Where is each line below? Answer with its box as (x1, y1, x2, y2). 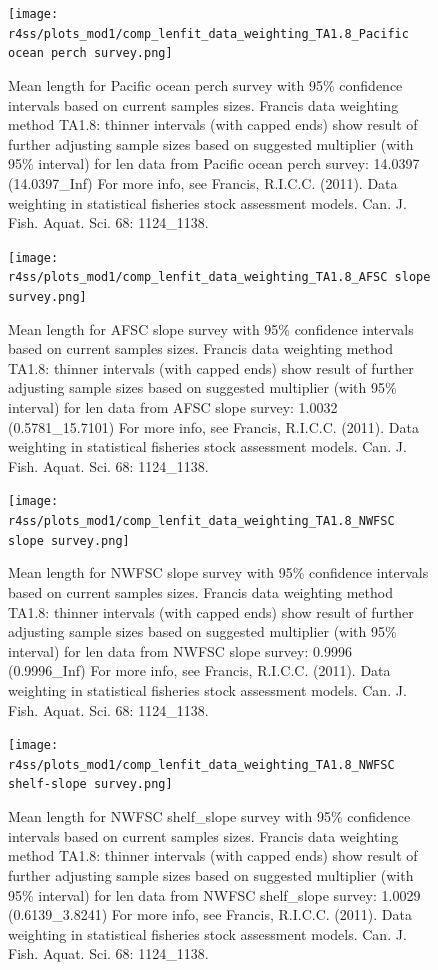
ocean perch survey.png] (8, 46, 173, 61)
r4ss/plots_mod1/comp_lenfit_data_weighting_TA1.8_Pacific (8, 26, 409, 41)
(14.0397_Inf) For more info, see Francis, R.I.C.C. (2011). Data (8, 172, 398, 193)
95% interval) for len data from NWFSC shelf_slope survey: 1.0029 (8, 884, 421, 905)
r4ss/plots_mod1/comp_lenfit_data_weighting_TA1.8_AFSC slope (8, 270, 431, 285)
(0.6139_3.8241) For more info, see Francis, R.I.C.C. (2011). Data (8, 904, 412, 925)
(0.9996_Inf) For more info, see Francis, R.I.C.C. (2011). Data (8, 660, 391, 681)
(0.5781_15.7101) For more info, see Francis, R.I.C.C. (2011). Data (8, 416, 419, 437)
